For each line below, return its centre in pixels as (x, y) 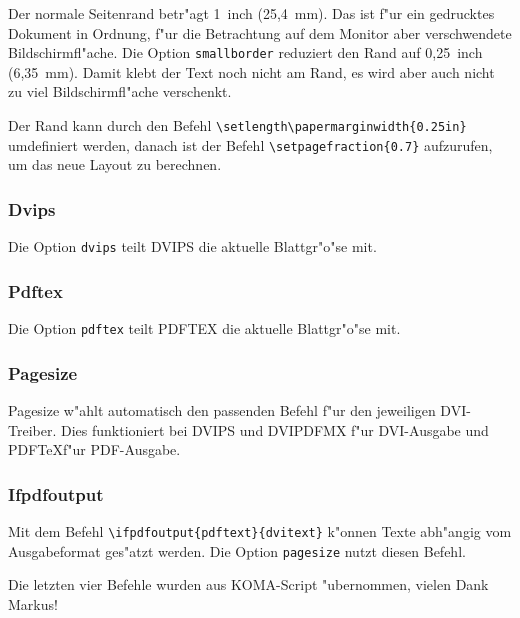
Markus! (33, 603)
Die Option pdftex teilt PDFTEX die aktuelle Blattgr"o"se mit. (204, 328)
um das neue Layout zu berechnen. (115, 164)
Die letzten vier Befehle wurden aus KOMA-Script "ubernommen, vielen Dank (248, 584)
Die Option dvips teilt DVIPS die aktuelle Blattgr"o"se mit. (192, 246)
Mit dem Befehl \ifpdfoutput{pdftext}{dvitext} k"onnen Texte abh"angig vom (260, 530)
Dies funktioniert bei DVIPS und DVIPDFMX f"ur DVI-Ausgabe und (274, 429)
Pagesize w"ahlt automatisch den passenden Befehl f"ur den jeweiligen (222, 409)
